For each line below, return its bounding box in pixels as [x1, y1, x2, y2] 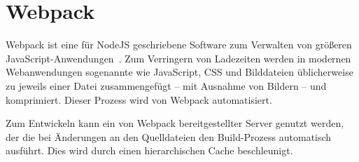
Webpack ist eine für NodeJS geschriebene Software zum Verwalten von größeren [6, 37, 352, 52]
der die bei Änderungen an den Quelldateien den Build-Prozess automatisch [6, 129, 332, 144]
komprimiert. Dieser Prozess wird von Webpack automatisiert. [6, 92, 272, 107]
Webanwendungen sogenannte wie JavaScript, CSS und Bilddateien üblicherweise [6, 65, 353, 79]
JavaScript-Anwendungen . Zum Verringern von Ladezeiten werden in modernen [6, 50, 351, 65]
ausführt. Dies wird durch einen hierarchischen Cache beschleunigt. [6, 143, 293, 158]
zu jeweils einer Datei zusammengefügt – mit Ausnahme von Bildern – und [6, 78, 327, 93]
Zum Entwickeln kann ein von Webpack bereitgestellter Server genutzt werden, [6, 116, 344, 130]
